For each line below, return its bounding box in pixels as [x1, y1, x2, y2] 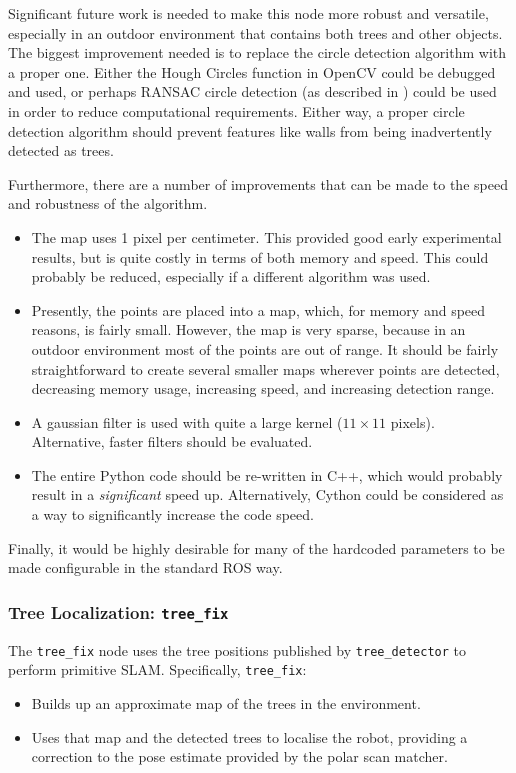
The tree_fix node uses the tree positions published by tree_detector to [8, 639, 467, 660]
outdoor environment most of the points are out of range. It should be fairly [31, 338, 499, 359]
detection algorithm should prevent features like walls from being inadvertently [8, 120, 492, 141]
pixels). [390, 411, 435, 432]
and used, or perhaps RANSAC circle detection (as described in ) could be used [8, 81, 497, 102]
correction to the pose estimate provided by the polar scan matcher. [31, 746, 448, 767]
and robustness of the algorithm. [8, 193, 208, 214]
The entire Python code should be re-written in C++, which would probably [31, 464, 503, 485]
